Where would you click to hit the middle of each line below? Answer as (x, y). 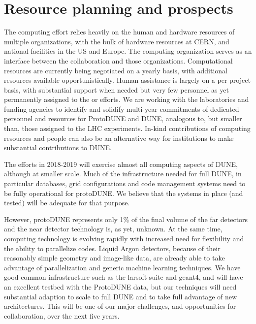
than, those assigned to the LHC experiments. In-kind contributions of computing (127, 128)
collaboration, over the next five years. (62, 315)
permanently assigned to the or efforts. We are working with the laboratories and (127, 99)
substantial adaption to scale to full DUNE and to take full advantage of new (121, 296)
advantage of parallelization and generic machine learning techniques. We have (122, 267)
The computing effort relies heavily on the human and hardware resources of (119, 32)
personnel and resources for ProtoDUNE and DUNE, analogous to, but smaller (123, 118)
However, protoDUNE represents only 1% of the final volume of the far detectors (126, 219)
